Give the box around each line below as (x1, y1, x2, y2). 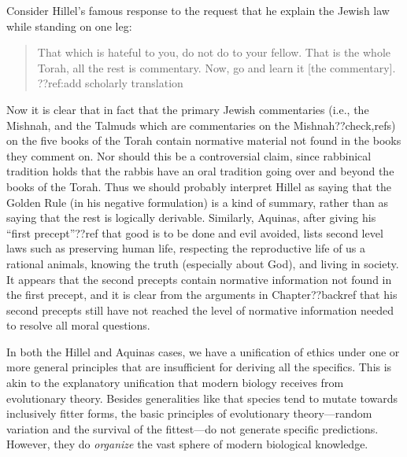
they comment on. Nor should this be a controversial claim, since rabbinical (6, 147, 372, 164)
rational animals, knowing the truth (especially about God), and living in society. (6, 255, 399, 271)
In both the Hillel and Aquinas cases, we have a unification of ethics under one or (6, 343, 400, 359)
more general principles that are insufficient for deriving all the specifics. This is (6, 359, 392, 375)
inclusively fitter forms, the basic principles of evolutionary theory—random (6, 405, 372, 422)
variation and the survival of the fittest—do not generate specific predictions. (6, 420, 379, 437)
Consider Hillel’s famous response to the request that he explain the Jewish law (6, 2, 390, 18)
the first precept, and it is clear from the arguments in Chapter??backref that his (6, 286, 398, 303)
